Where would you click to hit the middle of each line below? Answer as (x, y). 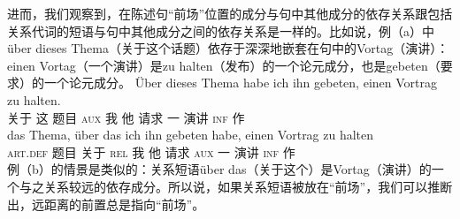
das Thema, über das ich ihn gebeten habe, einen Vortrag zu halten (191, 135)
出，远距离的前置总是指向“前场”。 (106, 204)
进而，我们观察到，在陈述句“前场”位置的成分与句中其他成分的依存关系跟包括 (230, 13)
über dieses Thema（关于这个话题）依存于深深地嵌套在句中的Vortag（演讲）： (228, 48)
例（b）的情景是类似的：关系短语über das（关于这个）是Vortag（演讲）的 (219, 169)
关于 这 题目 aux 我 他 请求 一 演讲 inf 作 (126, 117)
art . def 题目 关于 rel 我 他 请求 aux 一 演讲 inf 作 (151, 151)
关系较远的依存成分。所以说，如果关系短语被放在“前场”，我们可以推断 (248, 186)
